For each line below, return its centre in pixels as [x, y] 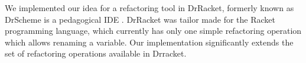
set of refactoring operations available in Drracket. [96, 53]
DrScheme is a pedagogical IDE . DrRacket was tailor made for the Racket [140, 19]
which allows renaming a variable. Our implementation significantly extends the [149, 42]
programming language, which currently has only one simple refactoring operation [153, 31]
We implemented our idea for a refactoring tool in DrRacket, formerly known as [149, 8]
